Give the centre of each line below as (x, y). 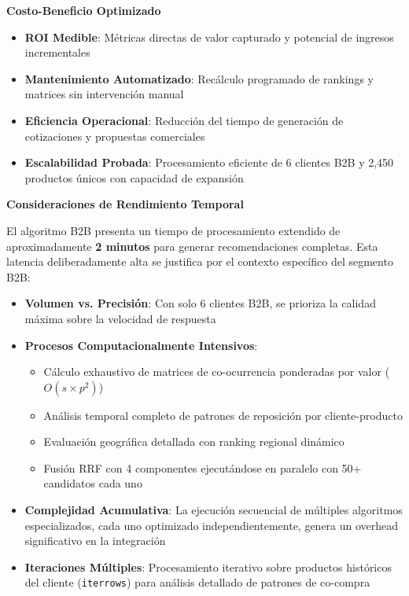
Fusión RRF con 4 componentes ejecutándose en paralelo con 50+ (203, 467)
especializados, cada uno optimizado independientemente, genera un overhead (212, 525)
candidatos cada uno (93, 483)
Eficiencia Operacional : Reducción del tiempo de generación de (184, 120)
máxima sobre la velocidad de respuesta (120, 318)
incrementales (57, 52)
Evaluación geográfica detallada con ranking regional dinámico (194, 441)
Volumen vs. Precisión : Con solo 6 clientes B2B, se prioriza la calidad (200, 303)
